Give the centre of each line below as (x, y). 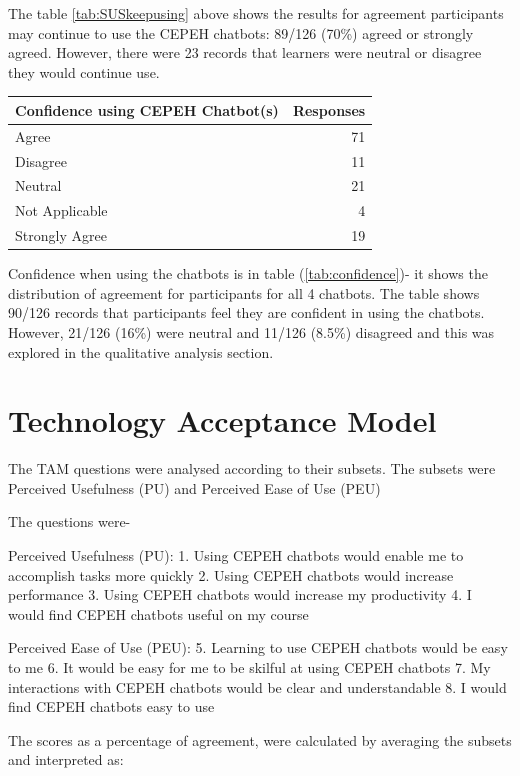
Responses (329, 109)
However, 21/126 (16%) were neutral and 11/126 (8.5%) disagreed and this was (251, 331)
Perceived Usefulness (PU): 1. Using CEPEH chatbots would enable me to (236, 555)
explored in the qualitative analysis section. (141, 351)
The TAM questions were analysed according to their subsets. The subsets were (252, 468)
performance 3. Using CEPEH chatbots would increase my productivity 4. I (240, 594)
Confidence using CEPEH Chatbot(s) (147, 109)
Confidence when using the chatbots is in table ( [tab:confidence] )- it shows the (248, 273)
